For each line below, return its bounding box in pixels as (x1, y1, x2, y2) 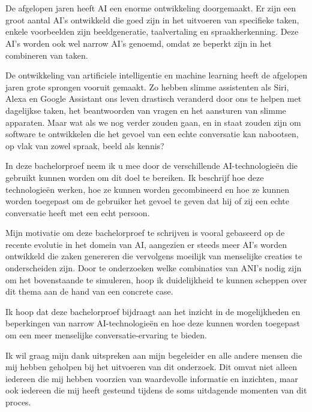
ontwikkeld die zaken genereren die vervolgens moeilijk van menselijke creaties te (5, 250, 302, 262)
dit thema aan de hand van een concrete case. (5, 285, 173, 298)
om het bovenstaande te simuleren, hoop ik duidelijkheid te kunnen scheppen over (5, 273, 307, 286)
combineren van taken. (5, 49, 88, 61)
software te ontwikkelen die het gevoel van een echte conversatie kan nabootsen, (5, 128, 299, 140)
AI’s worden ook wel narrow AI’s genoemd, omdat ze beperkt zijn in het (5, 37, 272, 49)
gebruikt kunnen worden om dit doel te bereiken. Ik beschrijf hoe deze (5, 171, 264, 183)
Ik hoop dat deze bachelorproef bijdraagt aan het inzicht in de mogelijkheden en (5, 305, 301, 317)
